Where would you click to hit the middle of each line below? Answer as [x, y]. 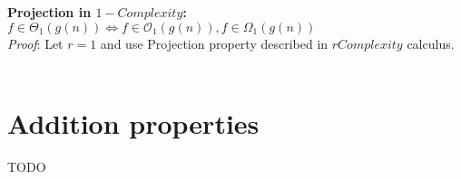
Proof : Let [35, 43]
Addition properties [133, 122]
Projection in [49, 12]
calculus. [431, 43]
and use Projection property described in [214, 43]
